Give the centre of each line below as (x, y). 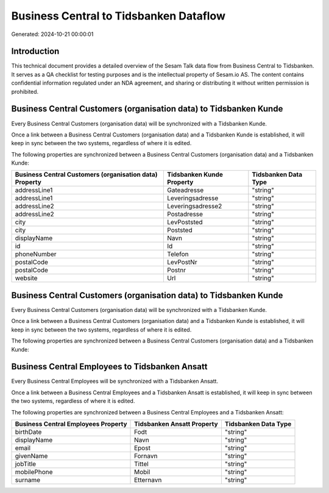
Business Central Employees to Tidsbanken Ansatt (109, 367)
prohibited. (25, 91)
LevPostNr (182, 262)
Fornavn (146, 456)
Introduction (35, 51)
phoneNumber (36, 254)
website (26, 278)
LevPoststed (185, 222)
